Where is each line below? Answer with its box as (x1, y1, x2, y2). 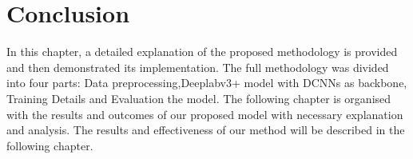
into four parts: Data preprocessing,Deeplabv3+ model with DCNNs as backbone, (6, 74, 407, 91)
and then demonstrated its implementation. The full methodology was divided (6, 58, 389, 75)
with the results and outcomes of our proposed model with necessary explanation (6, 105, 403, 122)
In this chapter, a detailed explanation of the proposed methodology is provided (6, 43, 398, 60)
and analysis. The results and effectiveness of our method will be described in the (6, 121, 405, 138)
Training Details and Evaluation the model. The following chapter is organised (6, 89, 391, 106)
